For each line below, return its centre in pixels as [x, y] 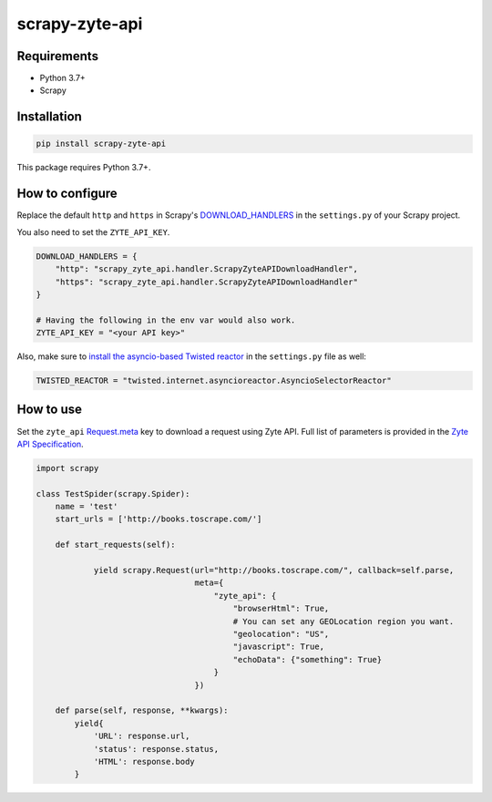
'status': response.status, [156, 749]
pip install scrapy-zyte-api [101, 144]
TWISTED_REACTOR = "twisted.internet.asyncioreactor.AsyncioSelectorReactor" [214, 381]
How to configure [67, 194]
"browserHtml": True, [281, 609]
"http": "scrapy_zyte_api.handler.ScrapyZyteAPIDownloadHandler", [207, 269]
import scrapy [67, 468]
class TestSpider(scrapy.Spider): [113, 494]
